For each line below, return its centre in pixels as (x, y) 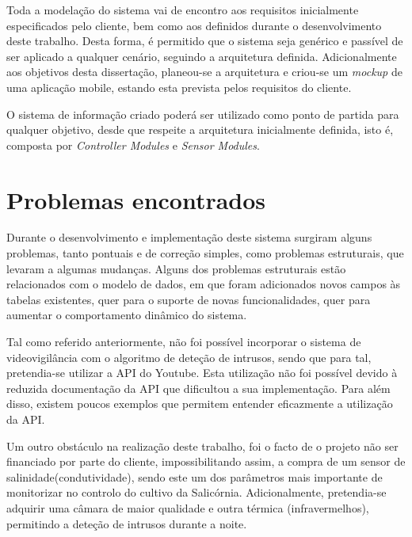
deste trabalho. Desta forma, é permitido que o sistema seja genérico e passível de (205, 41)
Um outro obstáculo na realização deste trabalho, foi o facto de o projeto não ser (202, 446)
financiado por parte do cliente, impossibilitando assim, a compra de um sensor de (206, 461)
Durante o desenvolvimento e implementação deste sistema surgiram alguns (189, 237)
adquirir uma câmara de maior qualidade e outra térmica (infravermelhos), (188, 507)
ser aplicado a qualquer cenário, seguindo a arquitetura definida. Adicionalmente (202, 56)
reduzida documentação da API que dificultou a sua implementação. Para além (198, 388)
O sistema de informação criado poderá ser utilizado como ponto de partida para (203, 114)
